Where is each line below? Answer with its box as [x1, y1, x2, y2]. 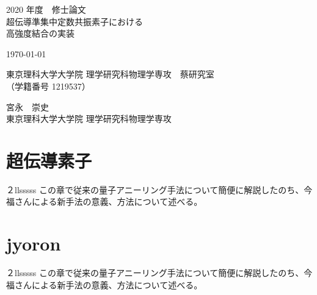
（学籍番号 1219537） [6, 79, 90, 92]
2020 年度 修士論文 [6, 3, 86, 15]
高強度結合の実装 [6, 27, 75, 40]
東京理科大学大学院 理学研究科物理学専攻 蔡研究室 [6, 68, 214, 80]
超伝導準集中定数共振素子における [6, 15, 143, 27]
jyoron [6, 231, 61, 256]
